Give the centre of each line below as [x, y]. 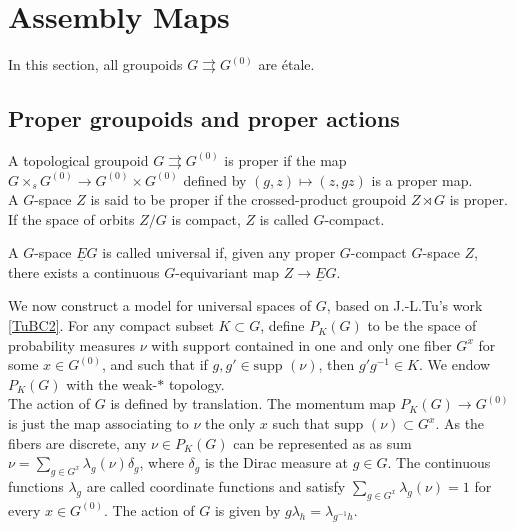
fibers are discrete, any [77, 442]
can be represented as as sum [322, 442]
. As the [460, 423]
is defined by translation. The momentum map [253, 403]
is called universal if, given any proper [219, 252]
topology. [196, 383]
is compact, [206, 218]
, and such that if [155, 364]
